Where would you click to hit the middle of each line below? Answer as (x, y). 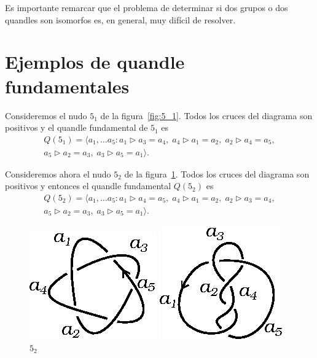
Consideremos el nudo (46, 115)
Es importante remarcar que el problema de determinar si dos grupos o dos (147, 7)
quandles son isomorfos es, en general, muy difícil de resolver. (120, 19)
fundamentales (67, 86)
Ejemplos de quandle (95, 62)
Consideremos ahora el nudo (58, 173)
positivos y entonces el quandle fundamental (88, 186)
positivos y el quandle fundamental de (76, 127)
